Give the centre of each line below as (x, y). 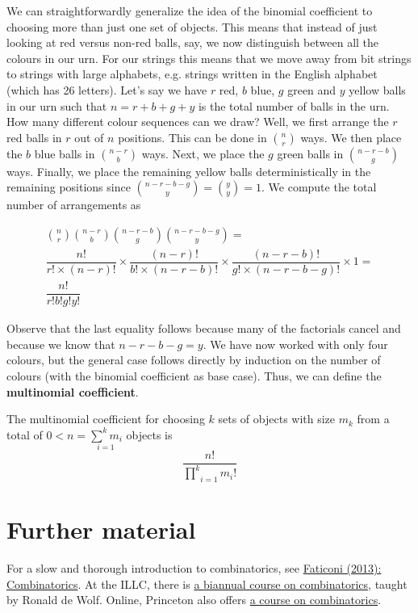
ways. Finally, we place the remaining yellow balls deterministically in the (189, 171)
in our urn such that (57, 105)
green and (312, 89)
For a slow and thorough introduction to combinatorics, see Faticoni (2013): (194, 568)
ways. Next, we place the (203, 153)
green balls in (310, 153)
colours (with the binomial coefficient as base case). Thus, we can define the (194, 375)
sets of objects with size (277, 419)
